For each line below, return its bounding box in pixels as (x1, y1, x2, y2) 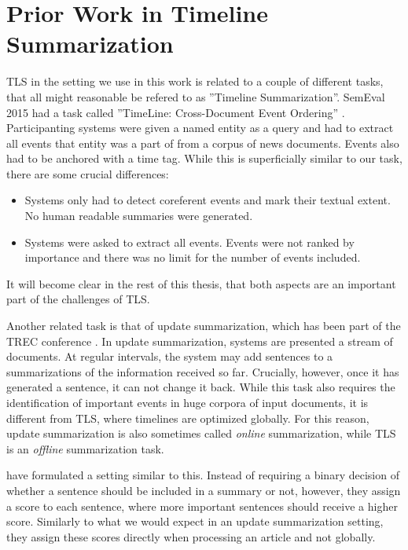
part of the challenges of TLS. (6, 291, 150, 307)
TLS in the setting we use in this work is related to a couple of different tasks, (6, 73, 384, 90)
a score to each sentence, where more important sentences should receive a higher (6, 497, 398, 514)
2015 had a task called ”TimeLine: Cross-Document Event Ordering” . (6, 104, 345, 120)
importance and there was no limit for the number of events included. (24, 249, 361, 266)
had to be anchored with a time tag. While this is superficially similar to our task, (6, 150, 402, 167)
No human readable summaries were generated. (24, 207, 253, 224)
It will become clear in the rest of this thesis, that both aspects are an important (6, 275, 396, 291)
